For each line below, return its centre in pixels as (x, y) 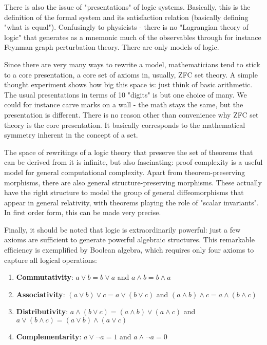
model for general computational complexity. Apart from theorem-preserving (125, 172)
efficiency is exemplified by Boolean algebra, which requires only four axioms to (129, 250)
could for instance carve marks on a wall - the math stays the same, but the (124, 104)
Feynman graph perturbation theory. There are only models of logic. (112, 47)
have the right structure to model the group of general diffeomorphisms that (124, 192)
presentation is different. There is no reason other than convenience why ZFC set (131, 114)
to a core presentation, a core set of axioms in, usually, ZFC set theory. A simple (131, 74)
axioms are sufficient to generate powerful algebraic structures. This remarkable (129, 239)
